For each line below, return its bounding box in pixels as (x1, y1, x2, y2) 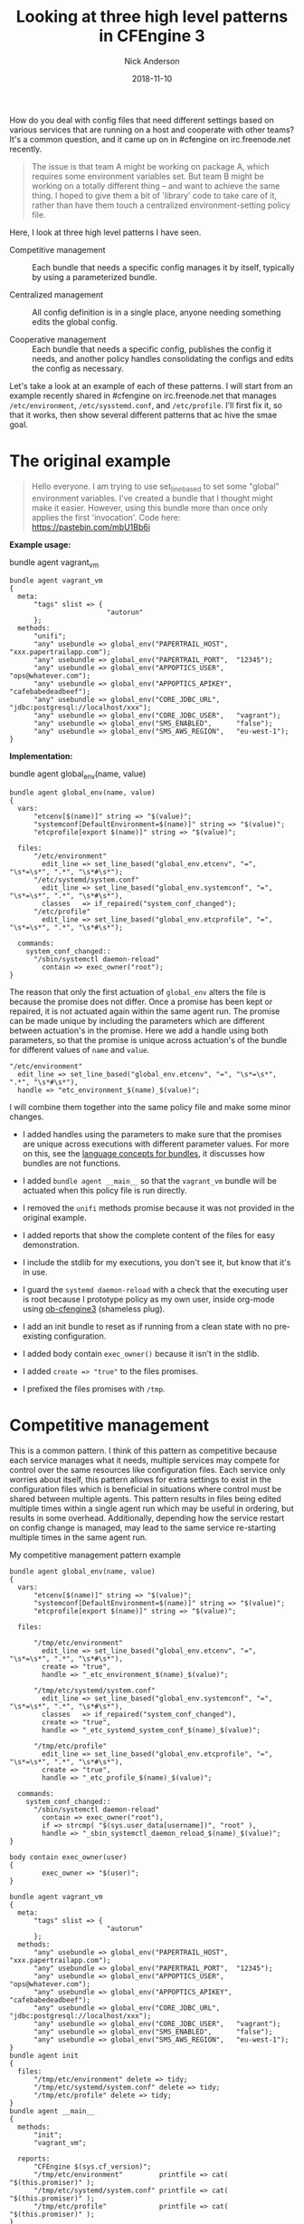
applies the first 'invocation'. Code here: (31, 512, 181, 522)
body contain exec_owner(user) (9, 1853, 128, 1862)
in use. (22, 1267, 48, 1278)
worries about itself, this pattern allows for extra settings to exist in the (9, 1474, 271, 1485)
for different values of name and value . (9, 1045, 150, 1056)
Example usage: (9, 539, 71, 550)
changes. (9, 1111, 44, 1122)
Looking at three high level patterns (15, 6, 289, 27)
